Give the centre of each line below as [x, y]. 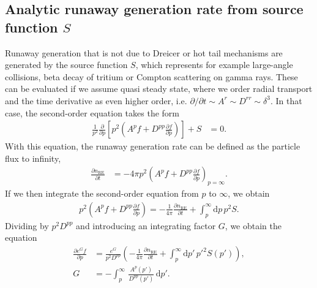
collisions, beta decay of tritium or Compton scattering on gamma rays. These [151, 76]
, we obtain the [253, 225]
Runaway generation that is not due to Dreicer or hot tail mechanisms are [144, 52]
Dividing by [27, 225]
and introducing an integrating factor [146, 225]
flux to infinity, [33, 158]
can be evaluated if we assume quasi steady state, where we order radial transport [159, 89]
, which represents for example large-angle [214, 65]
